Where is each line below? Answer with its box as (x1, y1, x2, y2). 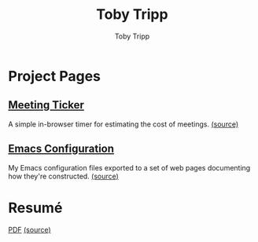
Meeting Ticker (8, 98, 85, 112)
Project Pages (8, 67, 101, 85)
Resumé (8, 199, 63, 217)
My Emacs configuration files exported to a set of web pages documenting (8, 163, 251, 172)
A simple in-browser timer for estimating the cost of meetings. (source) (8, 119, 239, 129)
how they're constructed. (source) (8, 171, 120, 181)
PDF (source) (8, 225, 51, 234)
